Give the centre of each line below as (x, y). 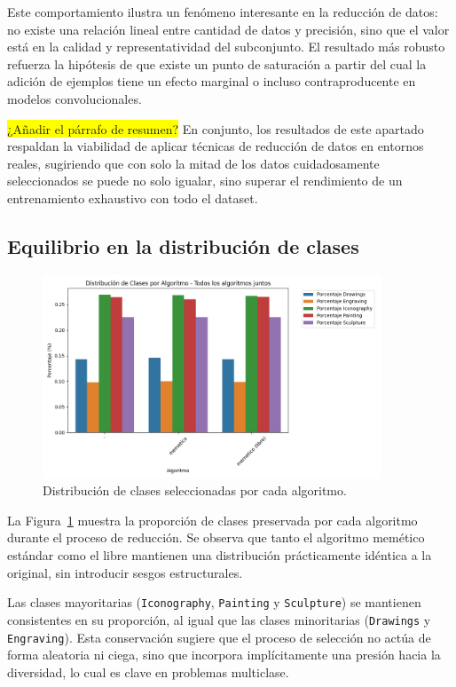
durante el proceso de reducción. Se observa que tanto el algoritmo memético (216, 537)
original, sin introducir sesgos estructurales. (125, 572)
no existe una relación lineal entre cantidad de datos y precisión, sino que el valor (228, 29)
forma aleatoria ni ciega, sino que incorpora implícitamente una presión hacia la (224, 655)
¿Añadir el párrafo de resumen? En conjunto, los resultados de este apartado (216, 128)
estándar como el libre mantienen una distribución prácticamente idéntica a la (220, 555)
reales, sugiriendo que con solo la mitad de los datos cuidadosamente (193, 163)
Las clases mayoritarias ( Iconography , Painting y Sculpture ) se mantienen (214, 602)
